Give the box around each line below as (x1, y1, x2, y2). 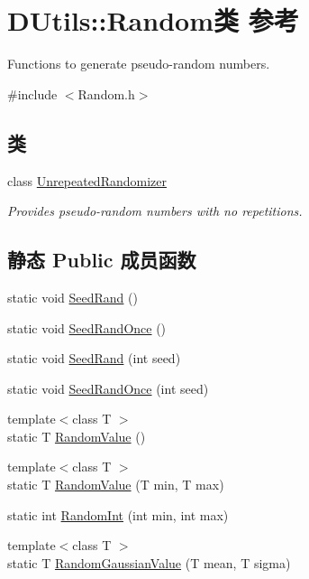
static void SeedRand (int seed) (7, 349, 181, 368)
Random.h (77, 84, 135, 103)
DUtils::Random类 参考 (7, 2, 299, 39)
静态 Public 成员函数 (7, 246, 196, 274)
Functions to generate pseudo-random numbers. (7, 54, 270, 73)
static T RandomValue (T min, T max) (7, 475, 224, 494)
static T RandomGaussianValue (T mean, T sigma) (7, 553, 291, 572)
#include (7, 84, 58, 103)
